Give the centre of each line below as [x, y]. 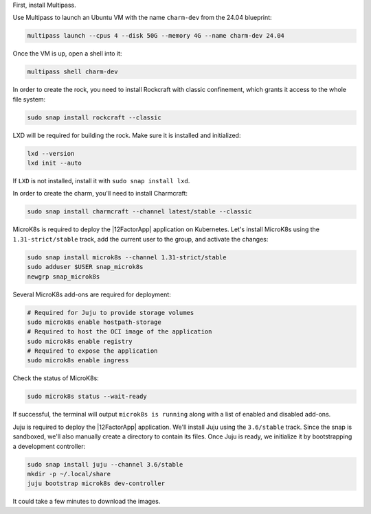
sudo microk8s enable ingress [78, 361]
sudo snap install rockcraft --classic [94, 117]
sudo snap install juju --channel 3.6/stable [105, 464]
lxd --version [51, 153]
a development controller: [49, 446]
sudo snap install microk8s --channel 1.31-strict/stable [127, 257]
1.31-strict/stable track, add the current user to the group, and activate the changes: [140, 239]
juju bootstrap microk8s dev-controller [96, 483]
